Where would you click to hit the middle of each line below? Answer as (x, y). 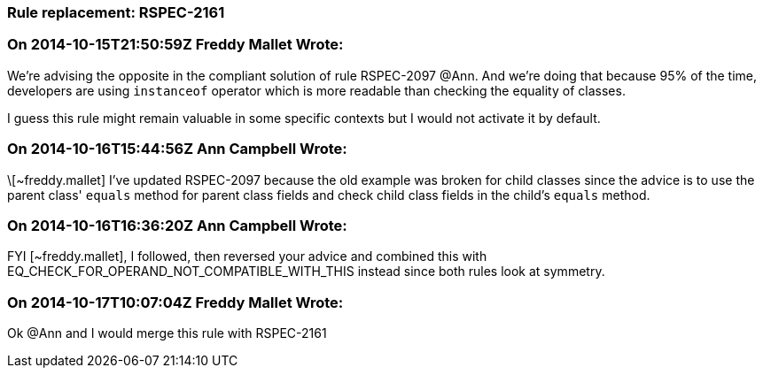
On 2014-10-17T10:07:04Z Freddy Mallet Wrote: (175, 302)
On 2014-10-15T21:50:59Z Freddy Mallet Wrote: (175, 45)
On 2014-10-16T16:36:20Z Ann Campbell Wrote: (177, 225)
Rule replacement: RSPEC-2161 (116, 12)
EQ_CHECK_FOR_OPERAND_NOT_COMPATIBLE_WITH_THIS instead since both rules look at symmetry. (306, 272)
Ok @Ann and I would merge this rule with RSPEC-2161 (167, 333)
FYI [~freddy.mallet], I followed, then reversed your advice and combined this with (247, 256)
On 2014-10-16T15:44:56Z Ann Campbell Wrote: (177, 149)
